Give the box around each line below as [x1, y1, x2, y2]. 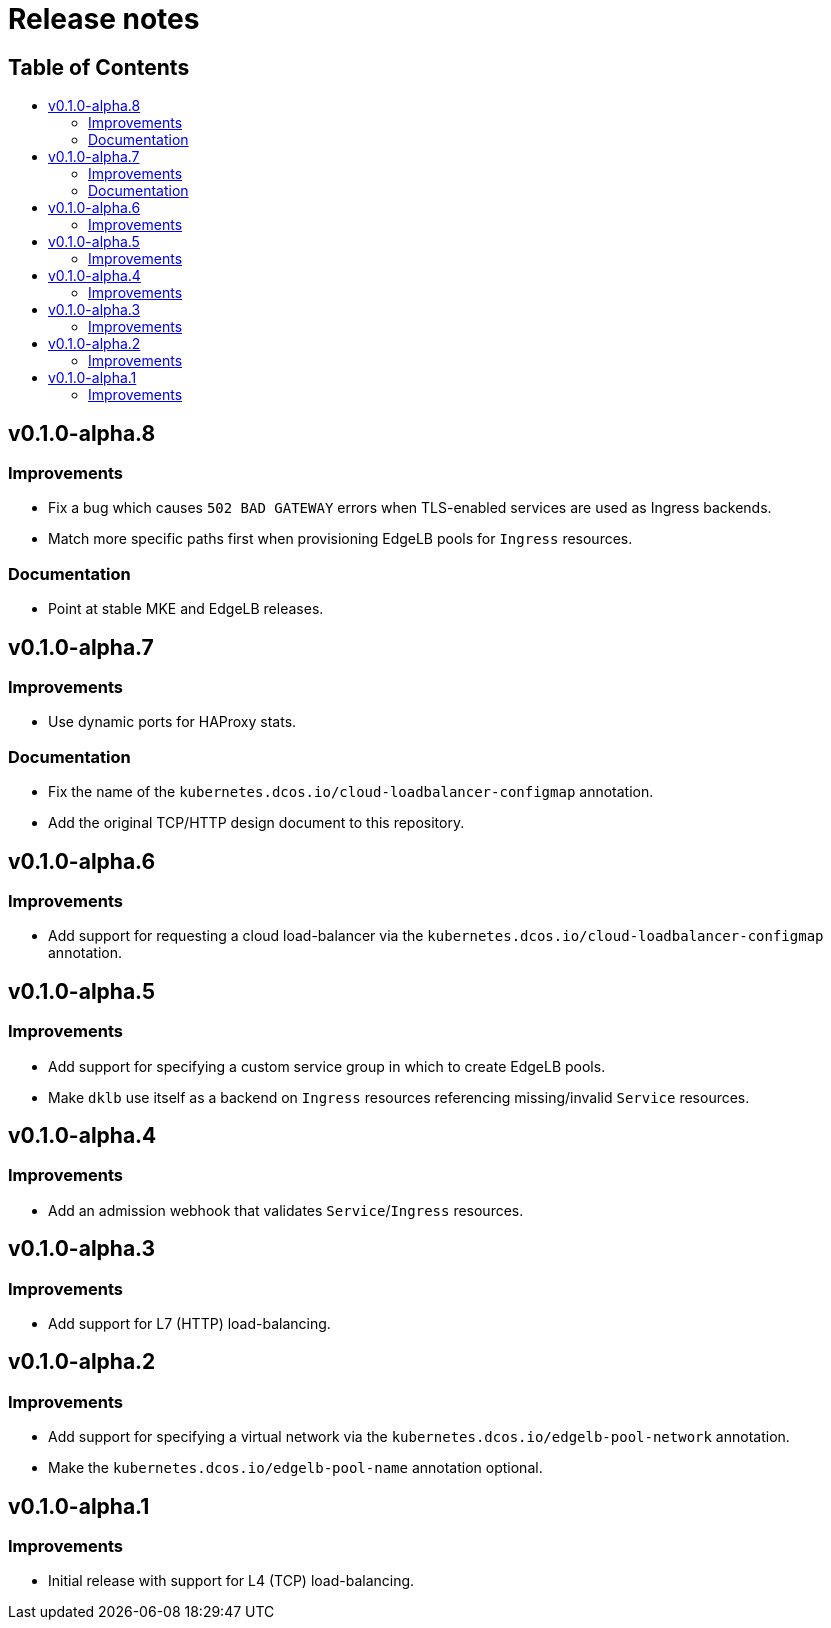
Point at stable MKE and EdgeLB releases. [48, 600, 324, 618]
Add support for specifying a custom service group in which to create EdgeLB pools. [48, 1057, 606, 1075]
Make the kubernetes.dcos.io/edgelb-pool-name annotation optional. [48, 1459, 543, 1477]
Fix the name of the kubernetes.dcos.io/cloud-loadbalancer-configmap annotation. [48, 783, 654, 801]
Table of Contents [8, 54, 190, 80]
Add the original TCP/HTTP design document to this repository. [48, 814, 465, 832]
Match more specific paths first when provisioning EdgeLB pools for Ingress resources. [48, 530, 633, 548]
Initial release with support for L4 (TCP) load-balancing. [48, 1572, 415, 1590]
